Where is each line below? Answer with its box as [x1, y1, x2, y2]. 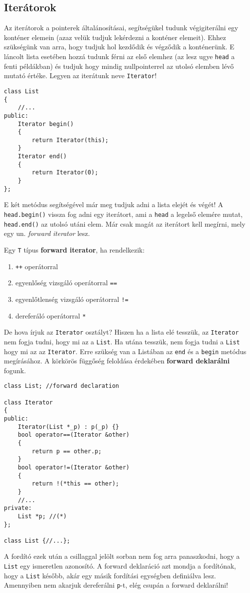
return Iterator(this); [32, 136, 109, 144]
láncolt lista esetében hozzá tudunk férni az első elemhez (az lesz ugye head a [4, 51, 235, 61]
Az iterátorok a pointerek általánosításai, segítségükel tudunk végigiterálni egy [4, 22, 238, 33]
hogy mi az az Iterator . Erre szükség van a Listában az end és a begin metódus [4, 346, 247, 356]
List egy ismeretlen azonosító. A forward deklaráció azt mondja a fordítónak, [4, 561, 236, 571]
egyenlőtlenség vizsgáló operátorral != [15, 294, 129, 304]
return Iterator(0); [32, 169, 98, 176]
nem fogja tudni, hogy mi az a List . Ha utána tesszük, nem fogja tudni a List [4, 336, 240, 346]
